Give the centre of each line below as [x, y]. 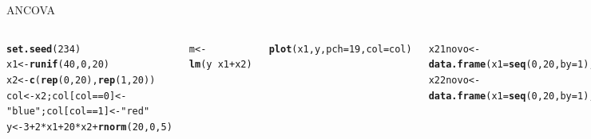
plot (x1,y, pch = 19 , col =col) [340, 49]
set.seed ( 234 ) [44, 49]
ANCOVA [31, 10]
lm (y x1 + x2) [220, 65]
